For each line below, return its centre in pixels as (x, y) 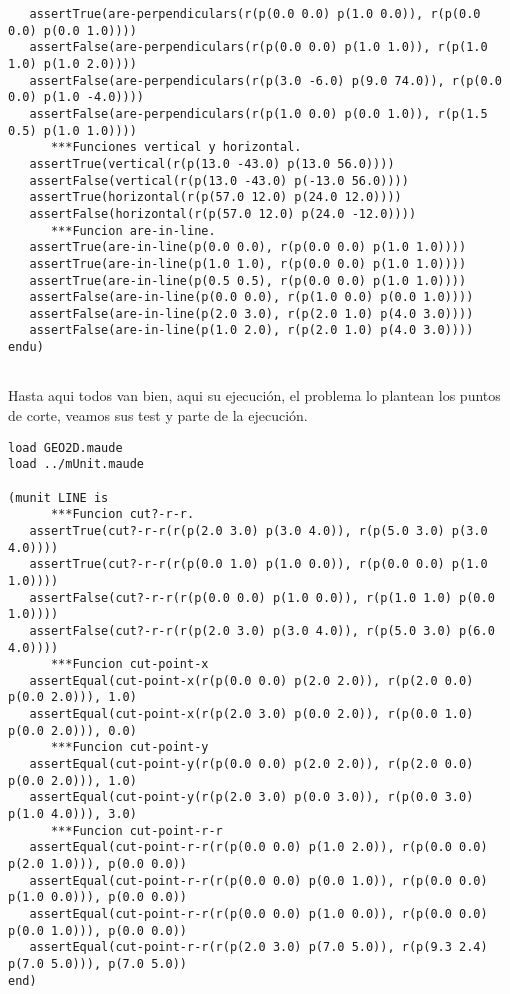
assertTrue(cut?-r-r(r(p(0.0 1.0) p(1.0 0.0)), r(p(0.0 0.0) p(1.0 (258, 564)
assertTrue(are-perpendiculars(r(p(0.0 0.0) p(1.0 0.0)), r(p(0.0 (255, 14)
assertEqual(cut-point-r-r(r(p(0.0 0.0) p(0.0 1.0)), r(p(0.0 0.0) (258, 880)
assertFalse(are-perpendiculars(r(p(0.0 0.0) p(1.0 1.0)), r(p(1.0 (258, 47)
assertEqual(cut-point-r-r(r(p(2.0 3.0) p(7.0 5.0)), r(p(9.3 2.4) (258, 947)
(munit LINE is (58, 497)
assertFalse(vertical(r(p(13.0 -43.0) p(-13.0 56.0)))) (219, 180)
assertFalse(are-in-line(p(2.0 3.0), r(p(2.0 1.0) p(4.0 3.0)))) (251, 313)
